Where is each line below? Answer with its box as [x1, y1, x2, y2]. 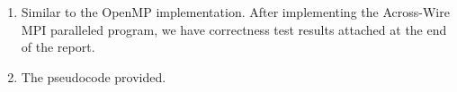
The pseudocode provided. [21, 67, 166, 86]
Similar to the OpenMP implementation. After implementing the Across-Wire [21, 3, 450, 21]
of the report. [21, 38, 95, 56]
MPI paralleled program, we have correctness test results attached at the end [21, 20, 447, 38]
